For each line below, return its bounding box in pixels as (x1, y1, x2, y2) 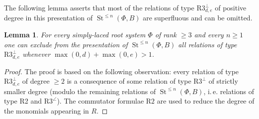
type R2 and (4, 96, 42, 106)
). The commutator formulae (57, 96, 144, 106)
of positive (215, 2, 247, 12)
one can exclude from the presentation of (4, 39, 128, 49)
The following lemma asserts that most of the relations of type (4, 2, 194, 12)
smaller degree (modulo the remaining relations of (4, 86, 156, 96)
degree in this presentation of (4, 12, 93, 23)
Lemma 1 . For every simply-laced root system (4, 29, 146, 40)
